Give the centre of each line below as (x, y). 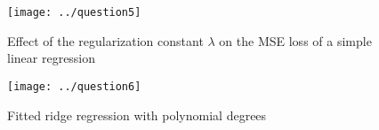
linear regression (52, 58)
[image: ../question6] (74, 86)
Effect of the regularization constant (105, 40)
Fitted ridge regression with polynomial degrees (137, 115)
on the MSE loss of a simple (295, 40)
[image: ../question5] (74, 12)
